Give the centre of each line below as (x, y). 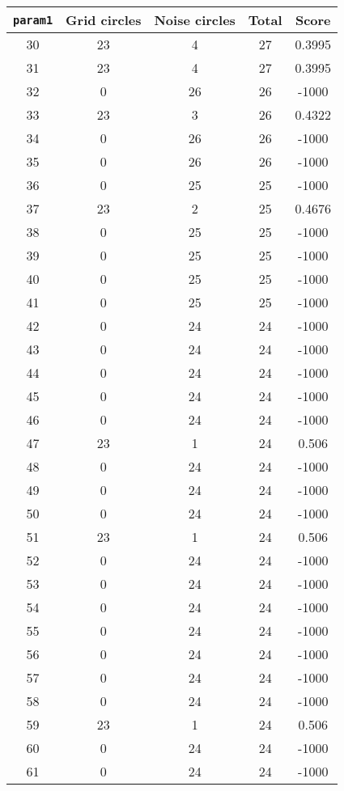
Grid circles (104, 20)
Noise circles (195, 20)
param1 (33, 20)
